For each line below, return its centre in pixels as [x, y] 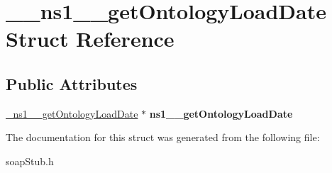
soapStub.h [30, 161]
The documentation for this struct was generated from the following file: [163, 137]
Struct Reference [90, 39]
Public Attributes [72, 83]
